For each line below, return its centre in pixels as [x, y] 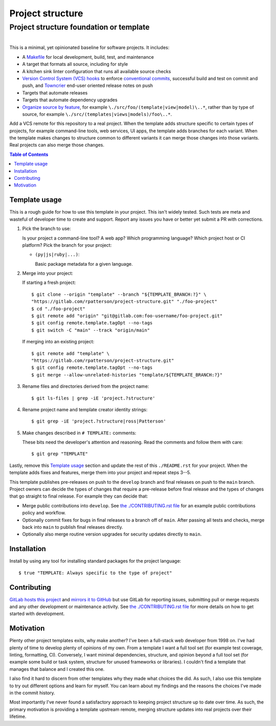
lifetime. [18, 717]
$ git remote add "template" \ [71, 353]
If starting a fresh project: [49, 283]
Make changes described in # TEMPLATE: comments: [79, 433]
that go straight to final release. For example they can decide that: [79, 496]
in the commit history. [32, 693]
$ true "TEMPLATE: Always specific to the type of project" [95, 573]
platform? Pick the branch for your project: [67, 245]
